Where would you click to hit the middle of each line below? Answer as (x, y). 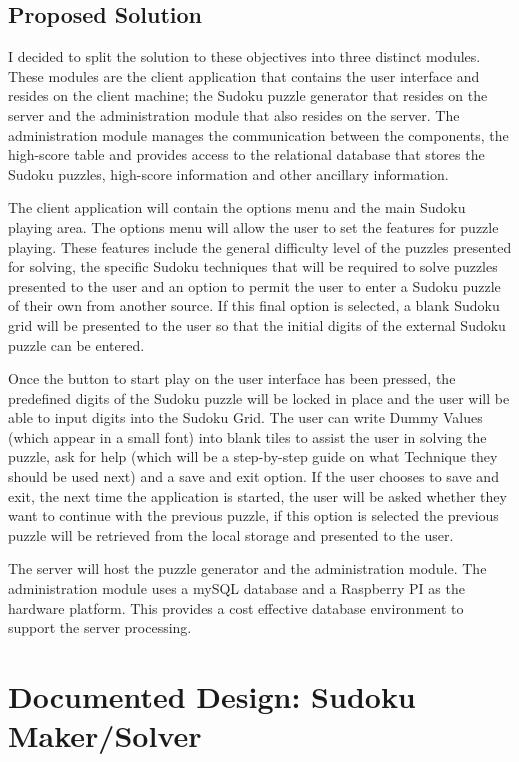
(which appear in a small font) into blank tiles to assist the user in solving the (247, 436)
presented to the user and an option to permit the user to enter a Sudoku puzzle (254, 285)
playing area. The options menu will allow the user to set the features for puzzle (253, 226)
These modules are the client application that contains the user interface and (244, 75)
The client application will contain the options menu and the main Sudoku (237, 207)
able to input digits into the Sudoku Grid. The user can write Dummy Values (245, 417)
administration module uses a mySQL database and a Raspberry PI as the (236, 588)
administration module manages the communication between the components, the (258, 134)
